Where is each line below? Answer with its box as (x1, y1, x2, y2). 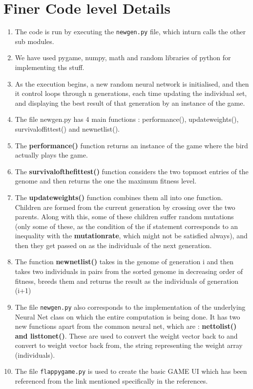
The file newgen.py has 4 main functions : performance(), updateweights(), (15, 114, 239, 124)
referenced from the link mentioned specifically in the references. (15, 376, 208, 386)
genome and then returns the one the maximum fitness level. (15, 176, 197, 186)
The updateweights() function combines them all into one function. (15, 192, 223, 202)
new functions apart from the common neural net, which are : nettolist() (15, 321, 237, 331)
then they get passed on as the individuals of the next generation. (15, 240, 212, 250)
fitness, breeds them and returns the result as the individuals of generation (15, 275, 239, 286)
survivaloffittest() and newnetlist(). (15, 123, 120, 134)
